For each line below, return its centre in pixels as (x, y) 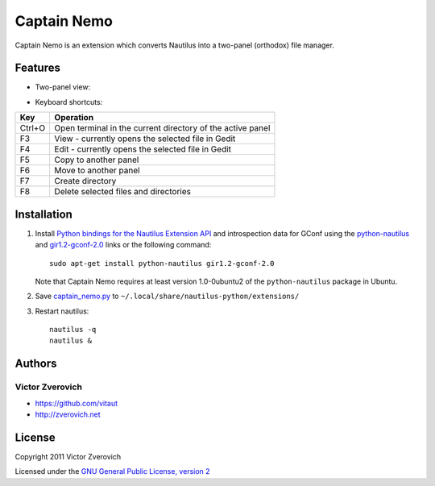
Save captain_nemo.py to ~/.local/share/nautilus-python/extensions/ (167, 296)
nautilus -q (73, 330)
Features (37, 68)
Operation (74, 118)
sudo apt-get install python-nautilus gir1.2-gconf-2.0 (162, 263)
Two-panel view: (63, 87)
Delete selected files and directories (122, 192)
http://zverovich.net (68, 414)
